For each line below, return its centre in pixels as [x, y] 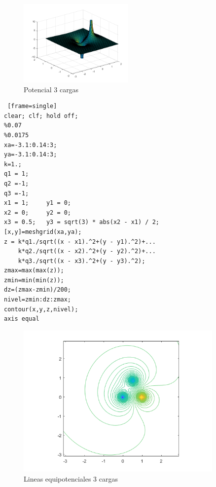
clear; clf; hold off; [41, 116]
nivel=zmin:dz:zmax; [38, 300]
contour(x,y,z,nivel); [41, 309]
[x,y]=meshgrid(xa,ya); [43, 232]
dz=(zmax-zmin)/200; [38, 290]
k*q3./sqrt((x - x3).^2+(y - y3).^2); [82, 261]
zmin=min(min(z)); [34, 280]
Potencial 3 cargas [51, 89]
